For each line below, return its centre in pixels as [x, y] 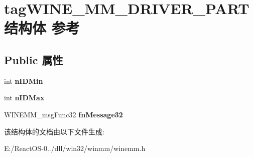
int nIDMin [24, 81]
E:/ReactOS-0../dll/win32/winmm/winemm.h [75, 148]
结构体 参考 [42, 28]
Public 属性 [34, 59]
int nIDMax [24, 98]
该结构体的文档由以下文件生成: [54, 131]
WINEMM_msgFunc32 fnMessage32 [64, 114]
